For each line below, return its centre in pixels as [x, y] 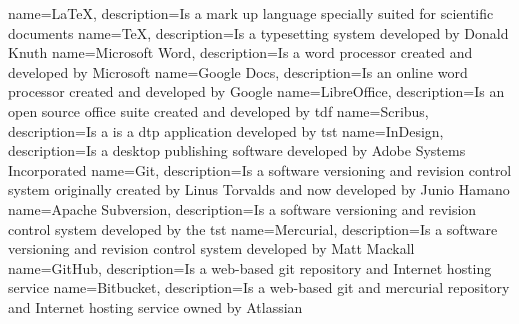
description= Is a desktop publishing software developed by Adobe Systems [237, 150]
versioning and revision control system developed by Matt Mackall [211, 248]
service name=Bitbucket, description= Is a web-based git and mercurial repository [259, 287]
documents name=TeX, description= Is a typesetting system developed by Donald [258, 32]
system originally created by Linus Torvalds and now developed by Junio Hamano [259, 189]
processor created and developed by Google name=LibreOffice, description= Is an [256, 91]
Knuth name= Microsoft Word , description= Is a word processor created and [240, 52]
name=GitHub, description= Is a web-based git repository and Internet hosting [250, 267]
